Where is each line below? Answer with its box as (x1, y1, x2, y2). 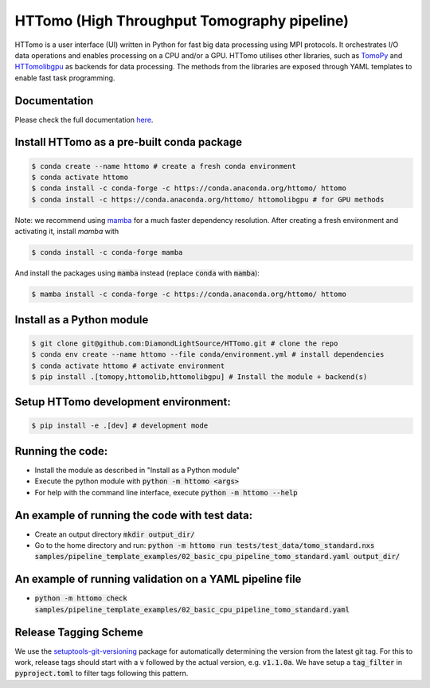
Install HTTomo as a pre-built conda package (14, 135, 243, 149)
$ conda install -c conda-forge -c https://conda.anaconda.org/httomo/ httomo (31, 184, 346, 193)
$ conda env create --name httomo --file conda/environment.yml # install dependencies (31, 350, 385, 359)
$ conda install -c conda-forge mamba (31, 248, 183, 257)
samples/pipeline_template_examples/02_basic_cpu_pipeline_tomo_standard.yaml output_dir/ (34, 552, 401, 561)
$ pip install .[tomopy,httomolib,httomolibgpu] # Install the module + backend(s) (31, 372, 368, 381)
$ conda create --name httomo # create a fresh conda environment (31, 162, 296, 170)
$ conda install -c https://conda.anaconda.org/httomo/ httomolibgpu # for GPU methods (31, 195, 385, 204)
